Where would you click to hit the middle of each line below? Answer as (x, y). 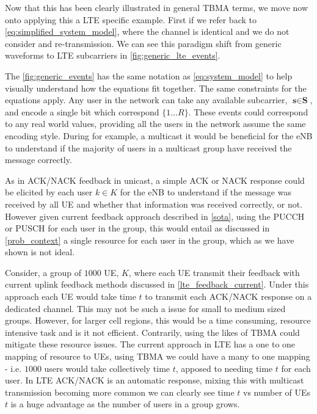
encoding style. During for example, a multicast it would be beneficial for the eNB (159, 135)
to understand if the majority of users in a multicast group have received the (148, 147)
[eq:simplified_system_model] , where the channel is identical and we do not (147, 31)
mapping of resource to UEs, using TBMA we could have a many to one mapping (158, 356)
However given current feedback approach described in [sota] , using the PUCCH (155, 216)
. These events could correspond (248, 111)
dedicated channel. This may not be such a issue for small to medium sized (145, 308)
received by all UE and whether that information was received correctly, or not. (154, 204)
